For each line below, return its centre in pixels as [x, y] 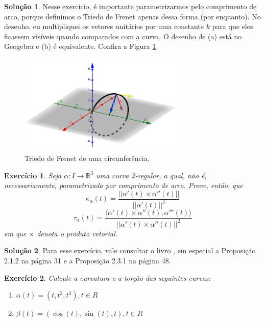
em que [15, 233]
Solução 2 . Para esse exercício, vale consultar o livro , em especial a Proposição [130, 250]
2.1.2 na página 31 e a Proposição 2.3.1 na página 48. [88, 260]
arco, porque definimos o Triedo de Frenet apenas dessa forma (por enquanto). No [132, 16]
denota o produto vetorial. [77, 233]
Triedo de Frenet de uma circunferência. [87, 158]
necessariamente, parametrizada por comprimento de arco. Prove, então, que [124, 185]
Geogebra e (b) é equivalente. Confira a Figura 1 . [81, 46]
